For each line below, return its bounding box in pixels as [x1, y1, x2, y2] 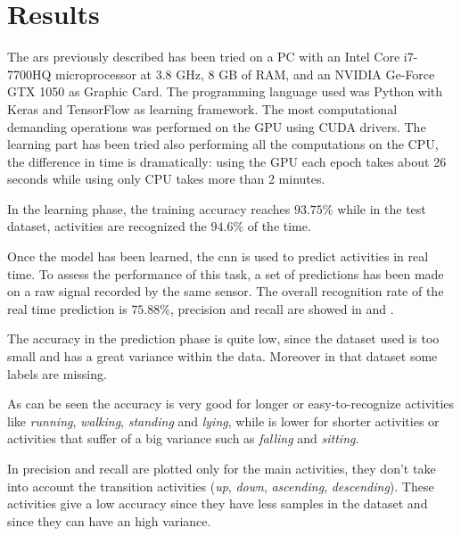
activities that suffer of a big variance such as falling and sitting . [7, 429, 359, 448]
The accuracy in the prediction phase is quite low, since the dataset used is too [7, 329, 440, 348]
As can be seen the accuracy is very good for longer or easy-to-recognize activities [7, 394, 455, 413]
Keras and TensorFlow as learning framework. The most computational [7, 99, 398, 118]
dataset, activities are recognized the [7, 217, 207, 235]
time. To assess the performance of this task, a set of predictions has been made [7, 264, 444, 283]
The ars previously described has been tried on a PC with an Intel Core [7, 47, 400, 66]
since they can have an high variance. [7, 511, 211, 530]
